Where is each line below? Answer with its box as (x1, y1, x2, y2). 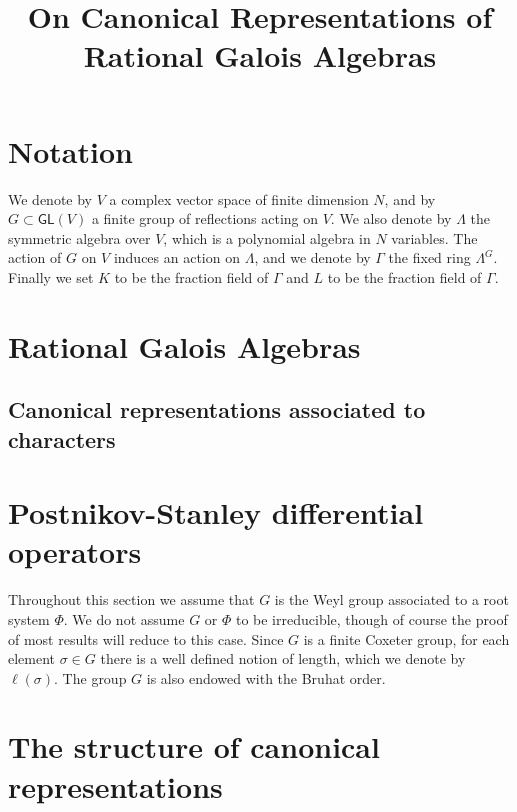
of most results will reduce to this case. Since (8, 628, 284, 649)
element (8, 648, 56, 669)
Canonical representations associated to (8, 394, 426, 425)
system (8, 608, 50, 629)
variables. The (391, 227, 478, 248)
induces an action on (113, 247, 240, 268)
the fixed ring (388, 247, 471, 268)
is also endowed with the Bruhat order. (146, 667, 386, 688)
